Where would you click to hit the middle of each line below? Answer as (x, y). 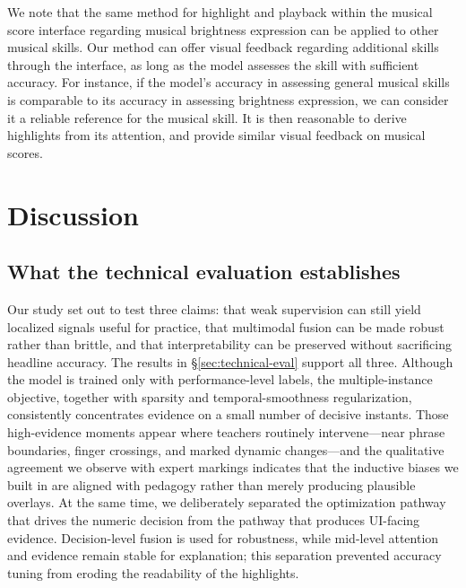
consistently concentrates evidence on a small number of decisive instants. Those (228, 414)
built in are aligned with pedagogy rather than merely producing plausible (211, 484)
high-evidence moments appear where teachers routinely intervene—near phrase (226, 432)
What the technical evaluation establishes (204, 272)
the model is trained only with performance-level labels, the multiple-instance (220, 379)
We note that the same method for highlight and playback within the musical (220, 12)
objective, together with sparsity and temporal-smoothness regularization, (210, 396)
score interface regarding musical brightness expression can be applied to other (223, 29)
